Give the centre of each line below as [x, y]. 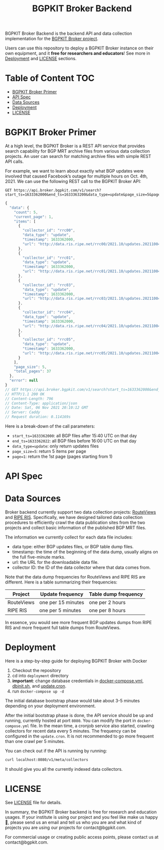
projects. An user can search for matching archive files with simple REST [78, 157]
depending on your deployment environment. [51, 706]
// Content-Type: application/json [41, 403]
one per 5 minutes [60, 610]
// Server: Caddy [23, 412]
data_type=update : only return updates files [55, 446]
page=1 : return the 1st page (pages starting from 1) [62, 457]
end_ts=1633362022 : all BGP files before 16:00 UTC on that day [74, 441]
